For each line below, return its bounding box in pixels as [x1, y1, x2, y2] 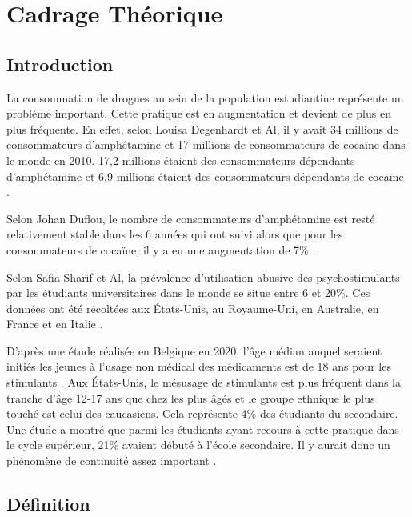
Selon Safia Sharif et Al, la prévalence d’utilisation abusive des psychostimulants [6, 268, 400, 285]
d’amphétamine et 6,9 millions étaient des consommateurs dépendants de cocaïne [6, 167, 404, 184]
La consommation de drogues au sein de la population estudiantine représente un [6, 89, 404, 106]
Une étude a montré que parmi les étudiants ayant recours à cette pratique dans [6, 420, 399, 437]
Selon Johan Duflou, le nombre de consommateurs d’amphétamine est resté [6, 210, 375, 226]
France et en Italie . [6, 315, 103, 332]
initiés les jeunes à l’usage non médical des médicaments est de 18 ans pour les [6, 358, 391, 375]
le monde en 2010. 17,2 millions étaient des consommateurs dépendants [6, 151, 355, 168]
